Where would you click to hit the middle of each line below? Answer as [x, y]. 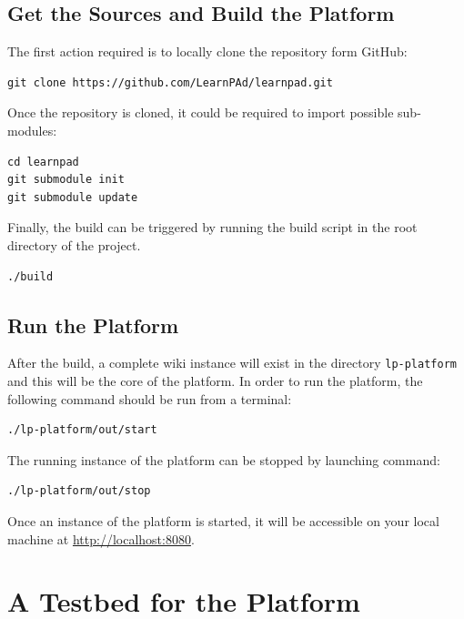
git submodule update [73, 197]
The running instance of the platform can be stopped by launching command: [224, 459]
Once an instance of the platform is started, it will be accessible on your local [223, 520]
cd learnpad [43, 162]
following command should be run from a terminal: [150, 398]
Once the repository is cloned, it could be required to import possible [201, 112]
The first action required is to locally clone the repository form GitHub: [207, 51]
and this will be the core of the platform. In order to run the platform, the [215, 381]
